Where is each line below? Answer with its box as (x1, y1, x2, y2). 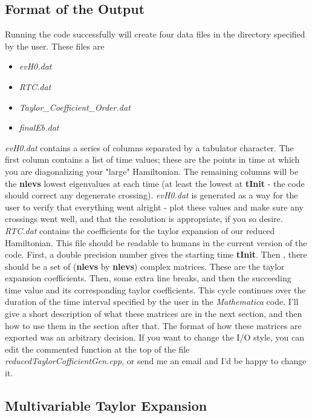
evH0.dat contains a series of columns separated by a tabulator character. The (5, 141, 294, 154)
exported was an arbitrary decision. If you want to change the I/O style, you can (5, 331, 305, 344)
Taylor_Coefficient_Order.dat (19, 100, 131, 113)
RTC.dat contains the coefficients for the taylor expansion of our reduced (5, 224, 275, 237)
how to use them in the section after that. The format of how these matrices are (5, 319, 302, 331)
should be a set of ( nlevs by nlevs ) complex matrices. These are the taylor (5, 260, 285, 272)
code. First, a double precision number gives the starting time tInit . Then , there (5, 248, 307, 261)
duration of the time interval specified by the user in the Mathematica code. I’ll (5, 295, 299, 308)
